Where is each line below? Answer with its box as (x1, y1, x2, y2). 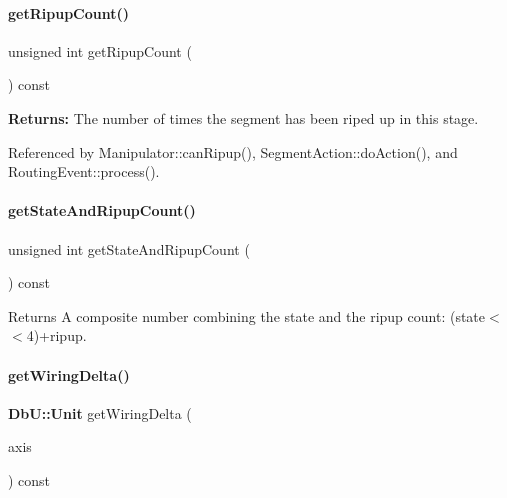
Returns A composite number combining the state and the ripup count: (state (8, 305, 486, 326)
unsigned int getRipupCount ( (8, 40, 192, 61)
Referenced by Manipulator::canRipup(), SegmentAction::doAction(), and (8, 141, 458, 162)
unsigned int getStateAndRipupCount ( (8, 238, 250, 259)
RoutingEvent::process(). (8, 161, 160, 182)
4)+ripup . (26, 325, 87, 346)
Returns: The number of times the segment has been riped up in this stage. (8, 107, 479, 128)
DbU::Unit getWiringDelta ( (8, 402, 192, 423)
